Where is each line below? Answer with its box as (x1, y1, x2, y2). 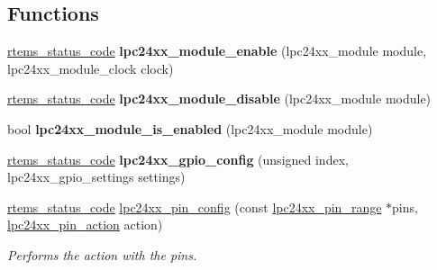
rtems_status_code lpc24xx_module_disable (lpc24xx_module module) (7, 89, 432, 108)
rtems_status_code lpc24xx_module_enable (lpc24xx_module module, (7, 41, 427, 60)
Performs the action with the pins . (7, 245, 197, 264)
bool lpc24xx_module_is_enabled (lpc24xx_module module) (7, 119, 373, 138)
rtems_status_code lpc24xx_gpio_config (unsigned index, (7, 149, 349, 168)
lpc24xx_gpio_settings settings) (7, 167, 186, 186)
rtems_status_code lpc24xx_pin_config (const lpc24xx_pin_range (7, 197, 382, 216)
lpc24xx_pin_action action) (7, 215, 163, 234)
